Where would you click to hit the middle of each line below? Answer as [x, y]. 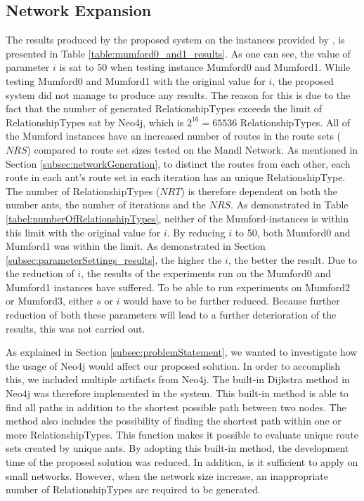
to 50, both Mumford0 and [293, 232]
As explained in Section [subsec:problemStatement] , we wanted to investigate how [182, 352]
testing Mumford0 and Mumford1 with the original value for [136, 80]
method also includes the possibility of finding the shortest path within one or [174, 421]
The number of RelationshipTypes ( [83, 191]
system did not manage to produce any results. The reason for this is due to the [178, 94]
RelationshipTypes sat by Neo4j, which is [95, 122]
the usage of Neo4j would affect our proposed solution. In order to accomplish [173, 365]
